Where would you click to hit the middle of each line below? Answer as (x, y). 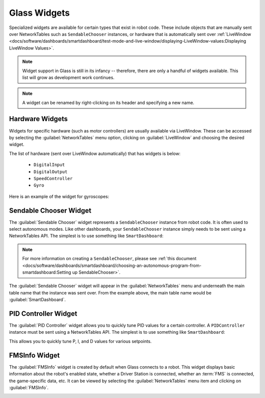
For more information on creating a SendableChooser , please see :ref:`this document (109, 259)
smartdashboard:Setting (47, 272)
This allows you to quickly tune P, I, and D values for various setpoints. (80, 341)
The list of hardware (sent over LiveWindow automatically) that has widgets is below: (95, 153)
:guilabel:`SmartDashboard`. (38, 300)
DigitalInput (49, 165)
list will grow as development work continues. (68, 77)
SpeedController (53, 178)
